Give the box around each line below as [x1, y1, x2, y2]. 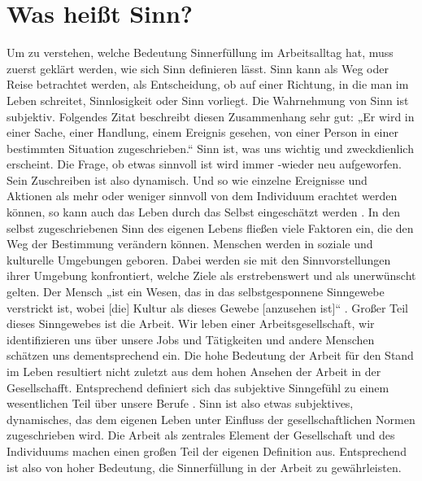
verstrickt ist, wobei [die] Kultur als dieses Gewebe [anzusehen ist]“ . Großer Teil [7, 299, 409, 316]
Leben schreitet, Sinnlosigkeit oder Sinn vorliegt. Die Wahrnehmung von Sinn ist [7, 91, 409, 108]
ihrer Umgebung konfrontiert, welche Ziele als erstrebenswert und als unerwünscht [7, 267, 416, 284]
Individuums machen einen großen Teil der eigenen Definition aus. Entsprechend [7, 442, 407, 459]
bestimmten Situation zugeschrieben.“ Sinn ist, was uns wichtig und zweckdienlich [7, 139, 414, 156]
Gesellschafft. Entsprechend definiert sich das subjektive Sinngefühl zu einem [7, 378, 389, 396]
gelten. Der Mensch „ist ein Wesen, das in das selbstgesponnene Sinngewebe [7, 283, 385, 300]
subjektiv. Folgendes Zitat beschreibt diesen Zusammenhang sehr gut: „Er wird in [7, 107, 415, 125]
